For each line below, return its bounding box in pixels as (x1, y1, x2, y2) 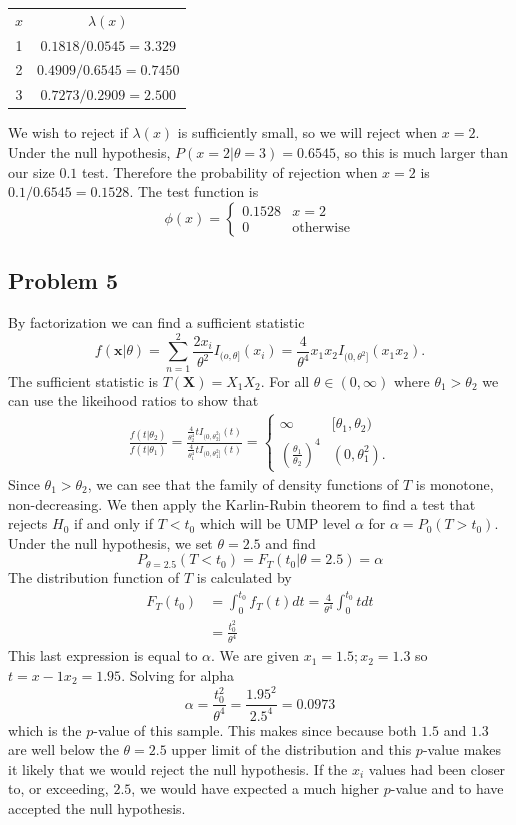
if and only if (74, 513, 154, 534)
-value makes (422, 739, 502, 760)
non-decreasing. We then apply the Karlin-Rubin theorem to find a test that (8, 493, 476, 514)
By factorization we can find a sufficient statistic (8, 311, 305, 332)
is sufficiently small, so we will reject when (177, 122, 438, 143)
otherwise (292, 221, 350, 236)
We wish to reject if (8, 122, 128, 143)
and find (265, 532, 316, 553)
